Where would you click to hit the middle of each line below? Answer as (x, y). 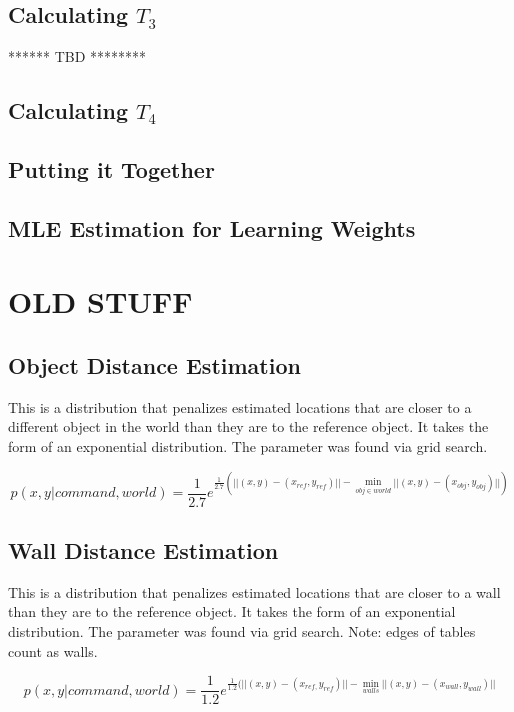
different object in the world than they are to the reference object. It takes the (248, 426)
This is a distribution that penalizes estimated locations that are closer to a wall (254, 591)
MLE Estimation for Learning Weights (212, 227)
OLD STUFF (100, 301)
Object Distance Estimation (154, 364)
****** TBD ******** (77, 56)
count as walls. (53, 650)
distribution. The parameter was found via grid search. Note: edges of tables (242, 630)
